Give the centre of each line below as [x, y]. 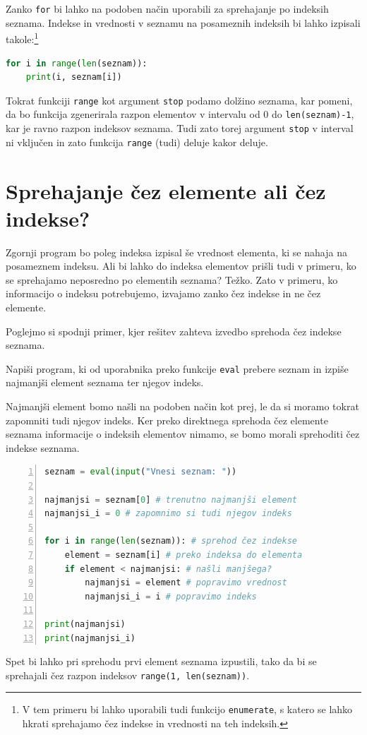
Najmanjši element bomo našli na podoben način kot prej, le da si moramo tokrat [182, 406]
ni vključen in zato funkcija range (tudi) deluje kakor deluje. [137, 142]
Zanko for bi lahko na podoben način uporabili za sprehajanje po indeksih [167, 8]
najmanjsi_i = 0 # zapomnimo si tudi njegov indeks [168, 514]
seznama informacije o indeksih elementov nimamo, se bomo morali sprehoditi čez [183, 434]
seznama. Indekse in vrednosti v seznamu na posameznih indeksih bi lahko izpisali [183, 22]
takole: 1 [22, 38]
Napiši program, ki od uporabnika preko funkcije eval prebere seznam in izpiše [177, 368]
